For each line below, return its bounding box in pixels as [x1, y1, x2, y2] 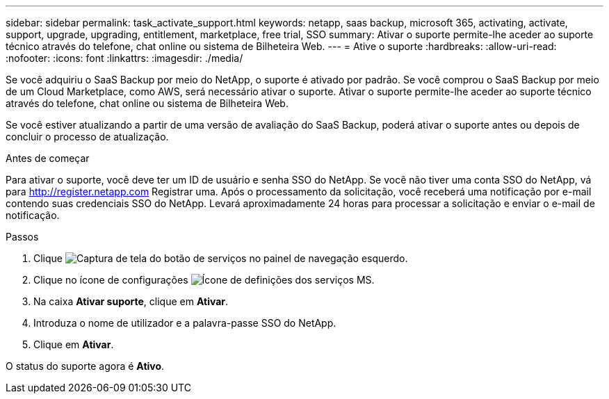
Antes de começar [6, 152, 90, 164]
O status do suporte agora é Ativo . [6, 360, 165, 372]
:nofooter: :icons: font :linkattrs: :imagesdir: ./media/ [6, 52, 243, 64]
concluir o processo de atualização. [6, 131, 169, 142]
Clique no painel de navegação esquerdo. [33, 252, 408, 264]
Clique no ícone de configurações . [33, 274, 375, 286]
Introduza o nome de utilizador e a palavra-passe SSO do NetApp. [33, 317, 336, 329]
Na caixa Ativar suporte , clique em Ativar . [33, 295, 229, 307]
